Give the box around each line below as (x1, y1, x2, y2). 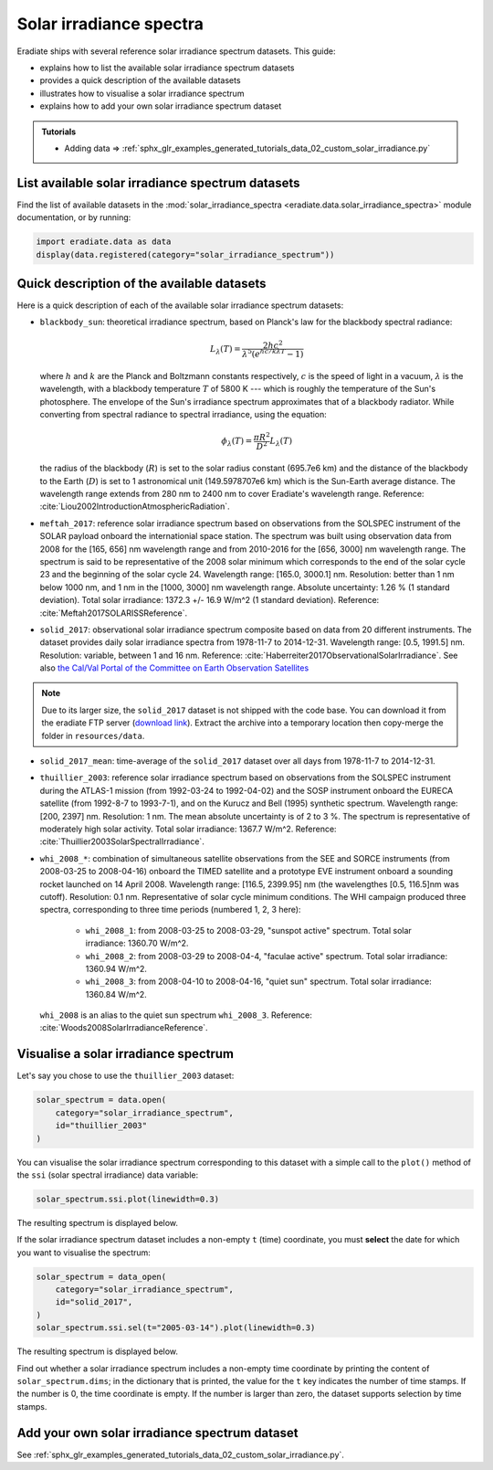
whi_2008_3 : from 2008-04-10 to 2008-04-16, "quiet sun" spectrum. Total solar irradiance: (85, 976, 433, 987)
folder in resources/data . (41, 730, 145, 741)
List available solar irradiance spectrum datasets (16, 174, 300, 191)
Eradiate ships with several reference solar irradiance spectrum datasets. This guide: (16, 46, 336, 57)
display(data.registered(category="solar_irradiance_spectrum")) (36, 249, 335, 259)
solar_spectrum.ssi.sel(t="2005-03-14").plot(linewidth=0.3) (36, 1323, 316, 1333)
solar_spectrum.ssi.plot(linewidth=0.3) (36, 1193, 219, 1204)
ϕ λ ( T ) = (221, 436, 253, 449)
